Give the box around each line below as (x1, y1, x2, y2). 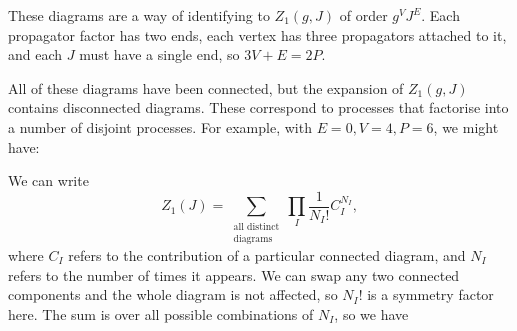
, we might (433, 116, 499, 137)
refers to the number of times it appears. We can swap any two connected (8, 264, 460, 285)
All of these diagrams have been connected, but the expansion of (8, 77, 404, 98)
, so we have (334, 303, 409, 324)
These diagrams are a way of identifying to (8, 5, 270, 25)
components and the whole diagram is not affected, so (8, 284, 338, 305)
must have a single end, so (79, 44, 240, 65)
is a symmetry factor (367, 284, 494, 305)
